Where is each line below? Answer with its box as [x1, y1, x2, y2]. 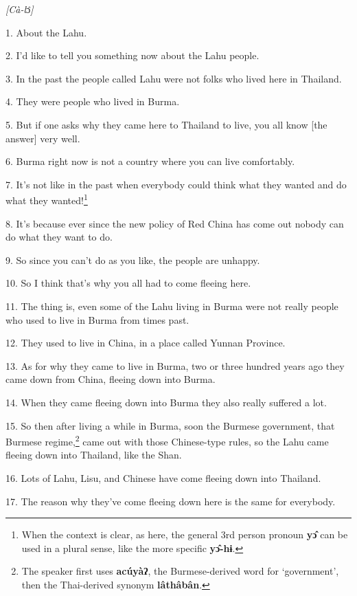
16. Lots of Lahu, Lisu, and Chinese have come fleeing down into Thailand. [5, 470, 321, 485]
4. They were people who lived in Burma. [5, 94, 180, 109]
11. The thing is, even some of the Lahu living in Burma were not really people [5, 298, 338, 313]
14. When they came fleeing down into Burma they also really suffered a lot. [5, 395, 327, 409]
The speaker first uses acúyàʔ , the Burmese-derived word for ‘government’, [21, 564, 339, 578]
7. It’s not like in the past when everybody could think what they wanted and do [5, 177, 347, 191]
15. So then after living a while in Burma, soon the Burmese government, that [5, 418, 335, 432]
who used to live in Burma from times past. [5, 312, 189, 327]
